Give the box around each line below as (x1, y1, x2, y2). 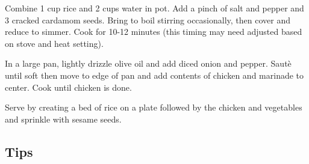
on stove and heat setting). (5, 37, 104, 49)
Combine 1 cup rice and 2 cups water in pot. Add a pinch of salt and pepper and (5, 2, 304, 14)
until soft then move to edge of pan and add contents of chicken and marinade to (5, 68, 304, 81)
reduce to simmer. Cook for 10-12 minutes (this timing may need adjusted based (5, 25, 302, 38)
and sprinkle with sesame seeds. (5, 112, 122, 125)
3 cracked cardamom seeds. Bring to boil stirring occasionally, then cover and (5, 13, 290, 26)
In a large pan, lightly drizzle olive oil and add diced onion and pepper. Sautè (5, 57, 292, 70)
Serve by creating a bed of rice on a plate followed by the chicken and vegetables (5, 101, 302, 114)
